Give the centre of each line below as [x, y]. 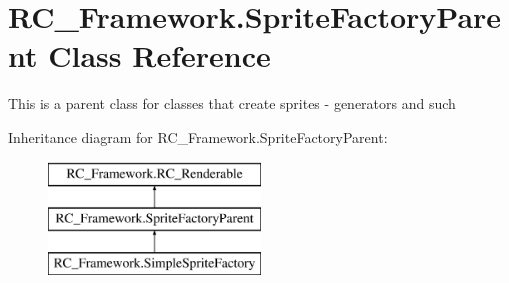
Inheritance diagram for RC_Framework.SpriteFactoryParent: [198, 136]
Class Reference [159, 55]
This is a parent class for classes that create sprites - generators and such [232, 103]
